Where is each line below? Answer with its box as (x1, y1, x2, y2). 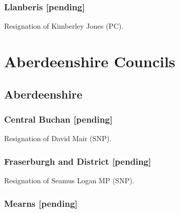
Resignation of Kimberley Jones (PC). (4, 21, 124, 31)
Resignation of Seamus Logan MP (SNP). (4, 175, 135, 185)
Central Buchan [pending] (4, 112, 113, 125)
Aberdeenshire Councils (4, 51, 175, 71)
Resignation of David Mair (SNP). (4, 133, 111, 144)
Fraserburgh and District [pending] (4, 154, 151, 167)
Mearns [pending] (4, 197, 78, 209)
